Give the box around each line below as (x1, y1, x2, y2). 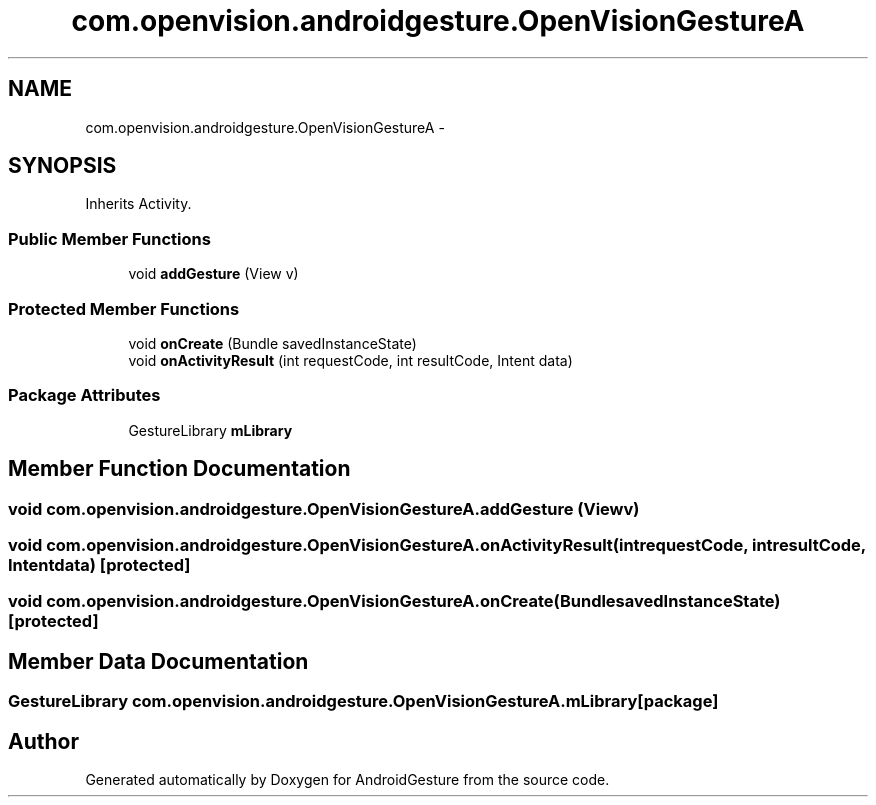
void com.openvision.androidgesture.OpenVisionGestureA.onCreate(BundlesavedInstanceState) (8, 591, 781, 612)
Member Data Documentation (8, 648, 309, 674)
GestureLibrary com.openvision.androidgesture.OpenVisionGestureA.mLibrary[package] (8, 691, 719, 712)
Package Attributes (8, 385, 161, 406)
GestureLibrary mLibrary (128, 421, 293, 439)
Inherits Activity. (85, 195, 192, 213)
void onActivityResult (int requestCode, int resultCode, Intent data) (128, 351, 573, 369)
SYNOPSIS (8, 153, 117, 179)
